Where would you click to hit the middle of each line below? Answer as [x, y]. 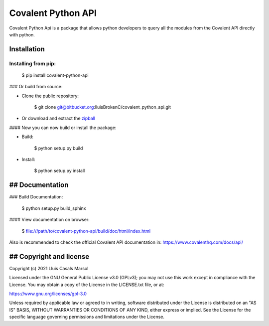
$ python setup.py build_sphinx [54, 208]
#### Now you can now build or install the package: [63, 128]
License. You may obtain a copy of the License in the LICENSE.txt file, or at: [87, 285]
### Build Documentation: [36, 197]
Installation [27, 49]
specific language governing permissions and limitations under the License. [87, 317]
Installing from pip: [33, 63]
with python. [22, 34]
